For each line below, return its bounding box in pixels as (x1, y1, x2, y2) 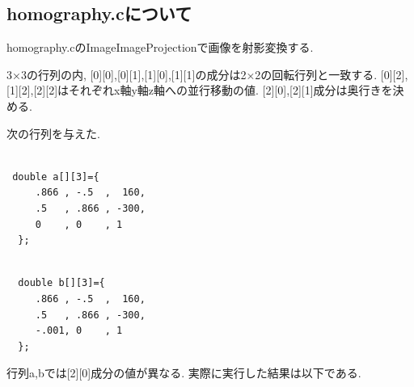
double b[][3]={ (18, 277, 105, 289)
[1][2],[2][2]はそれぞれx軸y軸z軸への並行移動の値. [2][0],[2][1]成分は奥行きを (6, 82, 393, 99)
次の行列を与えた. (6, 124, 100, 141)
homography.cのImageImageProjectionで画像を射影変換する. (6, 39, 314, 56)
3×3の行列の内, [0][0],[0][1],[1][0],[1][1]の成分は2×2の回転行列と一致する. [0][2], (6, 65, 408, 82)
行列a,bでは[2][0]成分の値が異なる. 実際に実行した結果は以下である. (6, 364, 361, 381)
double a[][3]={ (12, 170, 99, 183)
